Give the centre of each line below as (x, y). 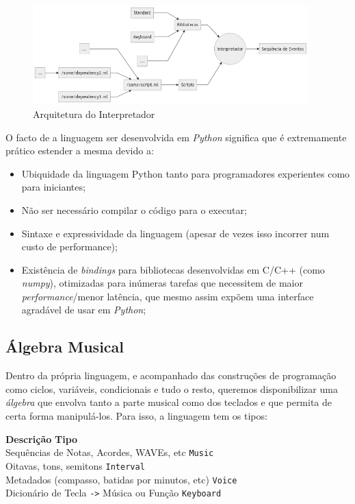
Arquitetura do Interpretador (94, 113)
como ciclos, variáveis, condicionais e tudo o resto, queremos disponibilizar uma (172, 388)
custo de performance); (69, 247)
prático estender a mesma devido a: (80, 151)
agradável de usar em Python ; (84, 310)
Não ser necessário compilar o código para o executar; (134, 209)
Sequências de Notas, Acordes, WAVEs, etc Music (110, 452)
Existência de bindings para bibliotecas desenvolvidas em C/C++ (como (173, 269)
